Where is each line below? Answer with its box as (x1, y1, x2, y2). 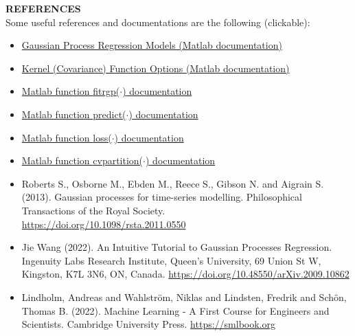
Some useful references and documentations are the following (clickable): (5, 14, 310, 29)
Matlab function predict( (21, 107, 126, 121)
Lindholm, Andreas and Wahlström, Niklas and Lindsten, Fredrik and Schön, (21, 289, 347, 304)
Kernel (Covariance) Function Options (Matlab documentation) (21, 60, 290, 75)
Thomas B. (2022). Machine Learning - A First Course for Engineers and (21, 303, 330, 317)
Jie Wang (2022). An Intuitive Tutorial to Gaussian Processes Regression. (21, 240, 332, 254)
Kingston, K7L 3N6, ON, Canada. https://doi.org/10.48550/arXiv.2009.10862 (21, 267, 350, 281)
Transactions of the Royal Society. (21, 203, 165, 217)
